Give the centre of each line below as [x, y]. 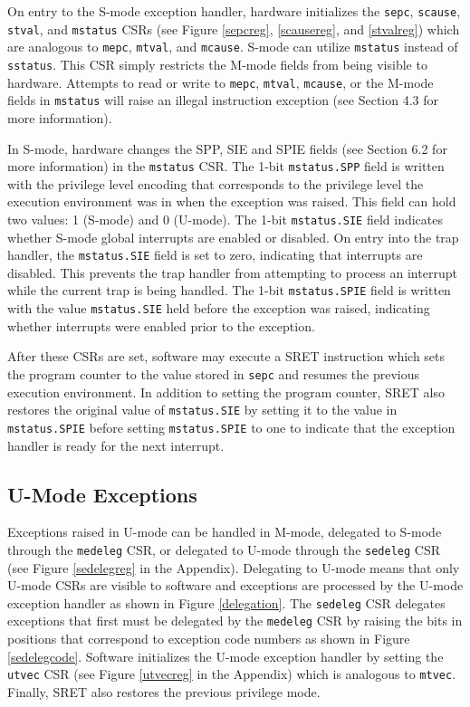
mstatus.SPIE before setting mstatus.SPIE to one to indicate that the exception [231, 427]
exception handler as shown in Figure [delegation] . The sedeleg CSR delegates [226, 602]
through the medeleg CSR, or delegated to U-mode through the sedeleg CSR [224, 549]
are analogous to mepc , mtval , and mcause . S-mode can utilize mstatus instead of [233, 47]
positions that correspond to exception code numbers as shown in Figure [209, 639]
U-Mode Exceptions [102, 494]
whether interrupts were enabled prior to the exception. [161, 325]
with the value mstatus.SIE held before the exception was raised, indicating [219, 308]
